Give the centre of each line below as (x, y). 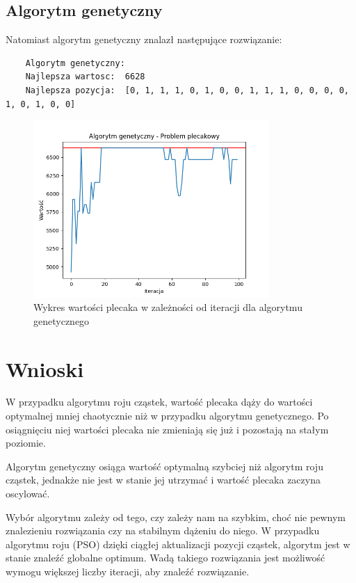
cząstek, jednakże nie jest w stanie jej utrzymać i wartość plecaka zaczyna (163, 480)
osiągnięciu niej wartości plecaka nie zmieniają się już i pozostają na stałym (167, 429)
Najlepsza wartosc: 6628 (85, 77)
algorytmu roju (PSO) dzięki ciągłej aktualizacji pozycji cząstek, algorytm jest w (178, 544)
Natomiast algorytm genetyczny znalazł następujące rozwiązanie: (144, 39)
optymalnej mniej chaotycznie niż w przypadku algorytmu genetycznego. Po (167, 416)
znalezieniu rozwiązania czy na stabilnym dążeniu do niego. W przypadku (163, 530)
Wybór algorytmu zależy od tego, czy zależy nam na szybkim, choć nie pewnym (176, 517)
